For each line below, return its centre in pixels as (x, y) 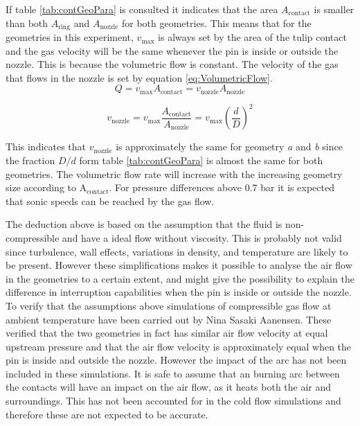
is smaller (334, 9)
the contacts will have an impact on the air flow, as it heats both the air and (169, 387)
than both (27, 23)
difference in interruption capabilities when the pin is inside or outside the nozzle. (179, 292)
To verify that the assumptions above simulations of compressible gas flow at (169, 305)
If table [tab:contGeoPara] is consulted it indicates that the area (142, 9)
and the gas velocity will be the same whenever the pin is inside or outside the (172, 50)
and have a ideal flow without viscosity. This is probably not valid (202, 237)
